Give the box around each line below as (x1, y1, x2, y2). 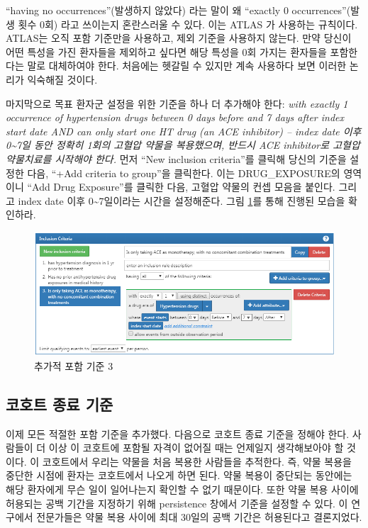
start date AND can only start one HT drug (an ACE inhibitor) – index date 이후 (6, 123, 362, 138)
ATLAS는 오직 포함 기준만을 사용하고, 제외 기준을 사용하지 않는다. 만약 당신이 (6, 30, 352, 45)
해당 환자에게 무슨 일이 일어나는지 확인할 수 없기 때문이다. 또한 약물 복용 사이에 (6, 482, 359, 497)
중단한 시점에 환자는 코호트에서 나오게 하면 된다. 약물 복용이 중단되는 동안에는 (6, 468, 352, 483)
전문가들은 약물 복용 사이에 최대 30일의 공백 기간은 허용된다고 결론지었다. (36, 510, 362, 524)
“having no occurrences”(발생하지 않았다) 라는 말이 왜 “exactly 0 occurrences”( (6, 3, 351, 17)
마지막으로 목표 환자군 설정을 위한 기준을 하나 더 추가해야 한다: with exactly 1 (6, 96, 348, 111)
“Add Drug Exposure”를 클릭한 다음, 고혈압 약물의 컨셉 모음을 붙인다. (27, 179, 335, 194)
